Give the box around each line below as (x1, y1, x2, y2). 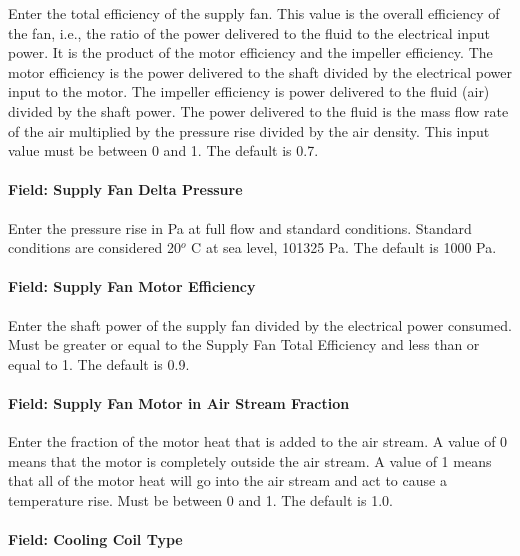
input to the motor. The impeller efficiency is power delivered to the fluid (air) (8, 81, 490, 102)
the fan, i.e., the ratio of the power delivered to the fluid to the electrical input (8, 22, 491, 43)
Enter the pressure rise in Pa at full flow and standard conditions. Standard (8, 217, 472, 238)
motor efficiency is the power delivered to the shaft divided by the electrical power (8, 61, 512, 82)
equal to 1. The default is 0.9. (8, 353, 190, 374)
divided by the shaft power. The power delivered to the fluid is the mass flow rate (8, 100, 509, 121)
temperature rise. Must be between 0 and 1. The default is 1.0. (8, 489, 393, 510)
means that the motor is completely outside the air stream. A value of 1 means (8, 450, 492, 471)
